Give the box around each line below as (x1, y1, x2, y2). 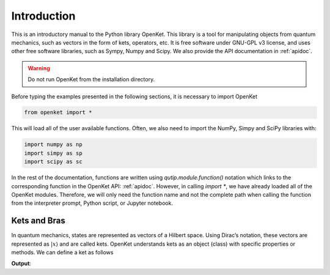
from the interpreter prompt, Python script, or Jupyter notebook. (11, 199, 174, 207)
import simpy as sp (24, 150, 82, 156)
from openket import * (24, 109, 92, 116)
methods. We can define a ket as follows (11, 249, 114, 256)
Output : (11, 260, 32, 267)
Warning (28, 64, 50, 71)
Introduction (11, 9, 76, 23)
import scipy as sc (24, 158, 82, 165)
